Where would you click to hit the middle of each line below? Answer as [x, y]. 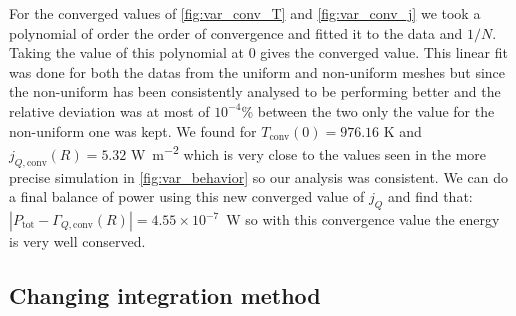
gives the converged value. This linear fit [384, 52]
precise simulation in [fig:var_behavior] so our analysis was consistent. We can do [258, 176]
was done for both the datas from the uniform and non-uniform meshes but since [257, 71]
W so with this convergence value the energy [363, 219]
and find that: [430, 196]
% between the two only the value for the [368, 110]
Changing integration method [165, 294]
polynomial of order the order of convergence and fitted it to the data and [236, 32]
